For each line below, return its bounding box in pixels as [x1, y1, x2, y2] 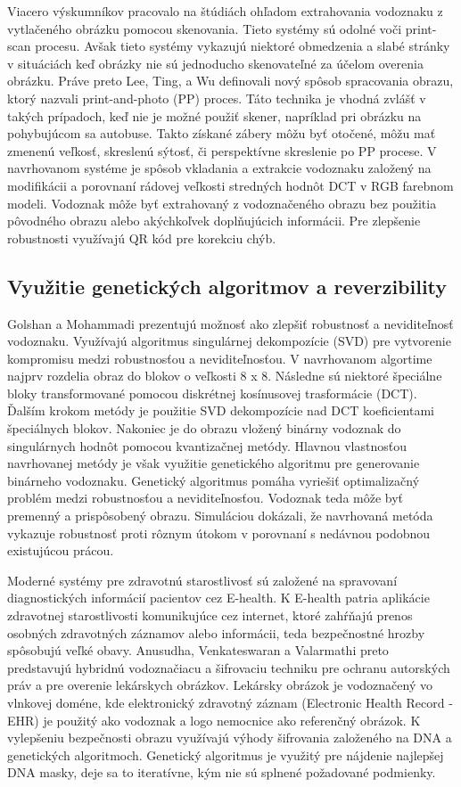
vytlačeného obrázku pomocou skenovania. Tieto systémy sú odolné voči [7, 19, 402, 37]
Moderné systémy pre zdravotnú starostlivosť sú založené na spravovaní [7, 570, 398, 589]
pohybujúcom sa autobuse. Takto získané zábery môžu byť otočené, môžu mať [7, 124, 436, 143]
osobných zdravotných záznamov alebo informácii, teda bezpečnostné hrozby [7, 623, 425, 642]
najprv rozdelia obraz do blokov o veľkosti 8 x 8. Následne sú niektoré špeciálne [7, 366, 442, 385]
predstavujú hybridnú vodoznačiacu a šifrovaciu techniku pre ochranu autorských [7, 658, 450, 676]
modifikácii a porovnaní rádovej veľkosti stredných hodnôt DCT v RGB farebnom [7, 176, 454, 194]
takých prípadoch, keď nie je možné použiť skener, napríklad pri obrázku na [7, 106, 422, 125]
